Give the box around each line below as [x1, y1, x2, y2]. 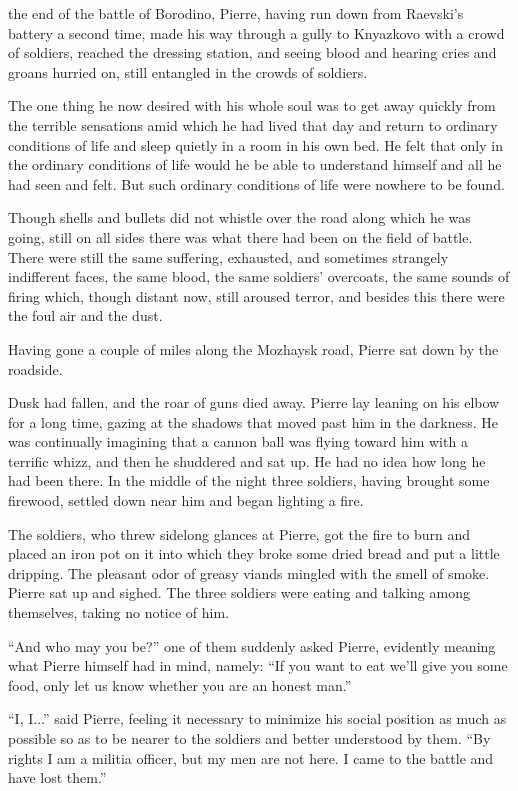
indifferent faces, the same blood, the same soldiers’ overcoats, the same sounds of [8, 266, 510, 287]
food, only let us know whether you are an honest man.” [8, 674, 352, 695]
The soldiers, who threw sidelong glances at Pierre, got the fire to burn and [8, 523, 470, 544]
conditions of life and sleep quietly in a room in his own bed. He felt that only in [8, 134, 503, 155]
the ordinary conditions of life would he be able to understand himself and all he [8, 154, 502, 175]
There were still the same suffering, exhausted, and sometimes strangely [8, 246, 449, 267]
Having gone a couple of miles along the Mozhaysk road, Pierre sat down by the [8, 338, 499, 359]
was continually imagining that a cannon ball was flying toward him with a [8, 431, 468, 452]
